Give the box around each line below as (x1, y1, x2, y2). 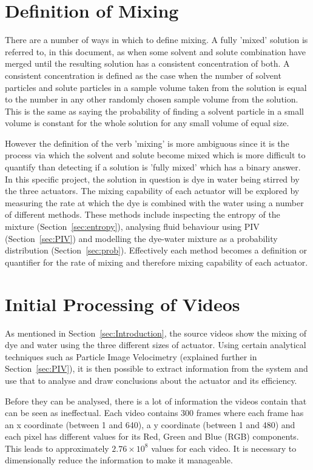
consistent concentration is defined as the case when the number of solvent (5, 69, 281, 81)
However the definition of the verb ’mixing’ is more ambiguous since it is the (5, 136, 289, 149)
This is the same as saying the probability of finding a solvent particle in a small (5, 104, 304, 117)
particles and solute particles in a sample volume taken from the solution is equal (5, 81, 307, 93)
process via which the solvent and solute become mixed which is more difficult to (5, 149, 306, 161)
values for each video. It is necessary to (151, 441, 297, 454)
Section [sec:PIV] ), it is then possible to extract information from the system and (5, 362, 308, 375)
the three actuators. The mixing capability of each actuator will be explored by (5, 184, 300, 197)
